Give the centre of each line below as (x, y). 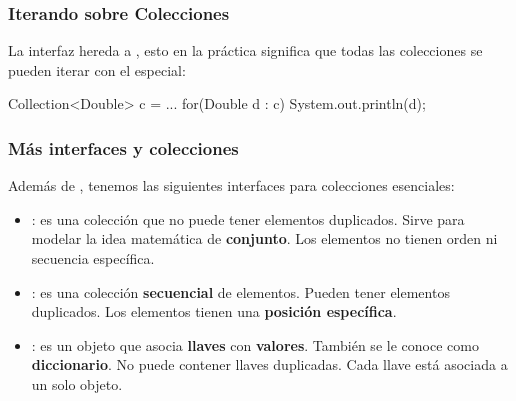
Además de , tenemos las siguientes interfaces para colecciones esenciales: (231, 185)
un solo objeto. (77, 383)
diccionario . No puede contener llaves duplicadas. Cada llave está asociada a (269, 364)
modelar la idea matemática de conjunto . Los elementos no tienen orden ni (264, 238)
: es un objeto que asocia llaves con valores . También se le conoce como (255, 344)
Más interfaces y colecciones (123, 147)
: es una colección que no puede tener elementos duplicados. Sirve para (248, 218)
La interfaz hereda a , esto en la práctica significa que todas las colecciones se (245, 50)
